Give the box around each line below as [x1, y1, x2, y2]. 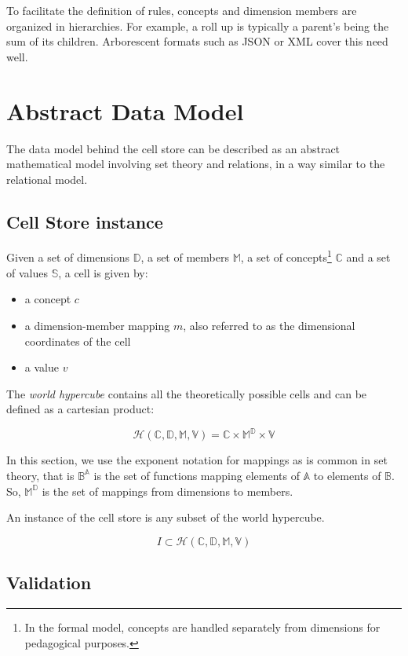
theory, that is [6, 467, 75, 483]
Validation [6, 570, 92, 595]
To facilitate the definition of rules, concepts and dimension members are [6, 2, 357, 18]
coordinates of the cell [24, 332, 131, 349]
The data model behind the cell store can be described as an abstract [6, 140, 341, 156]
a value [24, 359, 59, 376]
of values [6, 264, 48, 280]
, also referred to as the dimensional [183, 317, 355, 333]
